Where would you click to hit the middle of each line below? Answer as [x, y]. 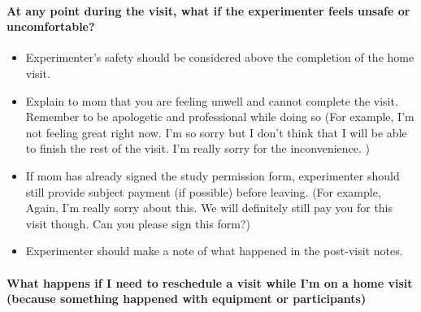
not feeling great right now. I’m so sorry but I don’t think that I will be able [216, 132]
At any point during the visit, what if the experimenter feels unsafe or [208, 10]
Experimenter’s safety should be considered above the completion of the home [220, 57]
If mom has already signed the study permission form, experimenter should [213, 175]
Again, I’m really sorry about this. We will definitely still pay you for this [209, 208]
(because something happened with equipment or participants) [187, 299]
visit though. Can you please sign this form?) [138, 223]
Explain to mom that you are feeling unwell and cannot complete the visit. [212, 100]
